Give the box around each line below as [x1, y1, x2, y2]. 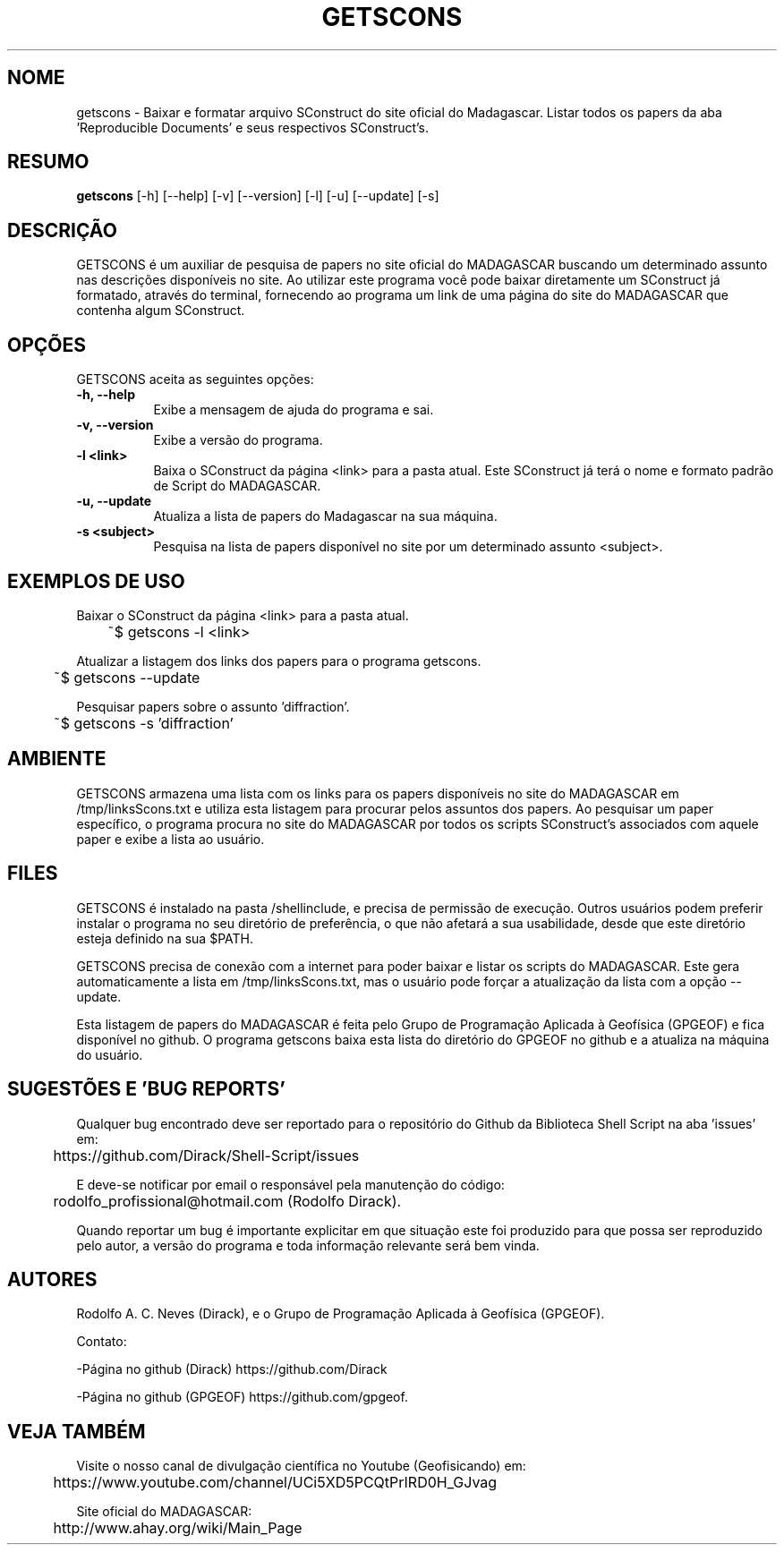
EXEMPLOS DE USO [7, 569, 185, 593]
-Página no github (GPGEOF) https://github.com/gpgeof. [76, 1389, 408, 1405]
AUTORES [7, 1267, 98, 1291]
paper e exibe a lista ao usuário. [76, 831, 265, 847]
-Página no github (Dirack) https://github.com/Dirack [76, 1361, 388, 1377]
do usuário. [76, 1046, 143, 1062]
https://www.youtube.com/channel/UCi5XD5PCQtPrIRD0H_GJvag [53, 1473, 498, 1492]
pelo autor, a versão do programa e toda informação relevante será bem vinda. [76, 1237, 540, 1253]
